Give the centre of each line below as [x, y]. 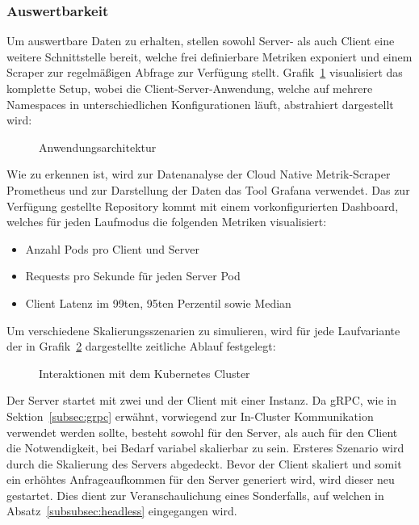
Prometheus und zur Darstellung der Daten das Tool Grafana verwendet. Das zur [208, 189]
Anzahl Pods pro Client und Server [112, 248]
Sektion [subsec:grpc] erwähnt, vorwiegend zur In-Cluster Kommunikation [190, 416]
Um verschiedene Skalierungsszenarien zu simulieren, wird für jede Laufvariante [203, 330]
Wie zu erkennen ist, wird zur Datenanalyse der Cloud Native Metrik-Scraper [199, 174]
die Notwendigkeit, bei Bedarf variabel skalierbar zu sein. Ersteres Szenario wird [205, 448]
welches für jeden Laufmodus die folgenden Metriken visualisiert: [167, 222]
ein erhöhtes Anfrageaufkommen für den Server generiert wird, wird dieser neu [201, 479]
